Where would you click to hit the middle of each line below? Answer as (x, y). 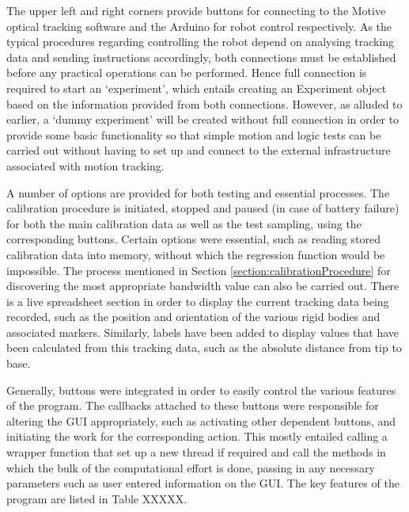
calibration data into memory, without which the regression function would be (196, 254)
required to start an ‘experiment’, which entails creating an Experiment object (197, 88)
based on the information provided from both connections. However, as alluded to (204, 103)
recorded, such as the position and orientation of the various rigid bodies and (193, 317)
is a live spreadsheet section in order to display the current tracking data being (198, 301)
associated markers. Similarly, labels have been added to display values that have (203, 332)
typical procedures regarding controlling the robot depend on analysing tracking (201, 42)
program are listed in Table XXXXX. (97, 498)
